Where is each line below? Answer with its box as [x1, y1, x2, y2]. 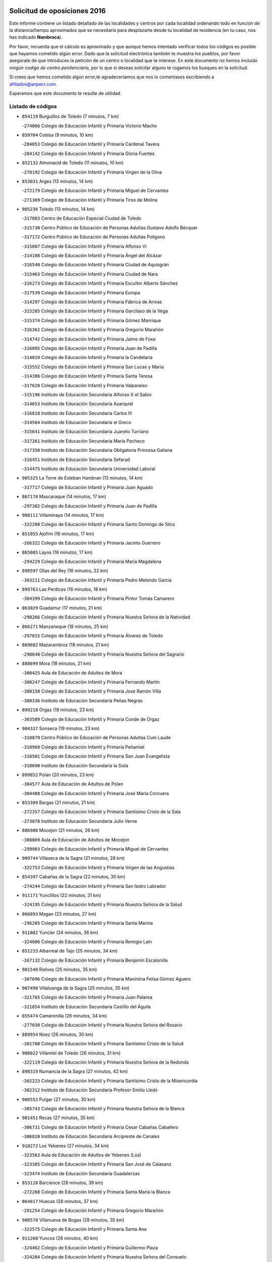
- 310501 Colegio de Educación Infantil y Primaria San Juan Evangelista [22, 753, 170, 759]
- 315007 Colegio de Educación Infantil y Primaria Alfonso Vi [22, 243, 147, 249]
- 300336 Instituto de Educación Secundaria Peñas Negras [22, 697, 143, 704]
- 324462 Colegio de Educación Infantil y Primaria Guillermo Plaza [22, 1244, 158, 1250]
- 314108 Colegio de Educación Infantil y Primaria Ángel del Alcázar [22, 252, 162, 258]
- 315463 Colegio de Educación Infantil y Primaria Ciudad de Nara [22, 271, 158, 277]
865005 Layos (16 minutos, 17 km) [22, 549, 93, 555]
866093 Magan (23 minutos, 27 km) [22, 911, 97, 917]
